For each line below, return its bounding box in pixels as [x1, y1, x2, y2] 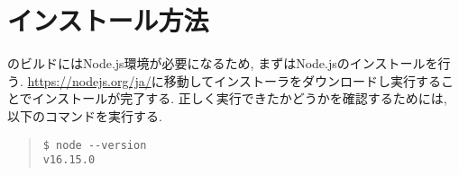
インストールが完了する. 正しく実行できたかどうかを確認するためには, [32, 89, 447, 108]
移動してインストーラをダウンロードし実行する [163, 71, 441, 90]
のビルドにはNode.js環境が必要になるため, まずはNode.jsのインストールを [7, 54, 438, 73]
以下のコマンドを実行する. [7, 106, 162, 125]
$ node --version [42, 138, 147, 152]
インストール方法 [7, 2, 209, 39]
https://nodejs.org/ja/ [27, 71, 151, 90]
